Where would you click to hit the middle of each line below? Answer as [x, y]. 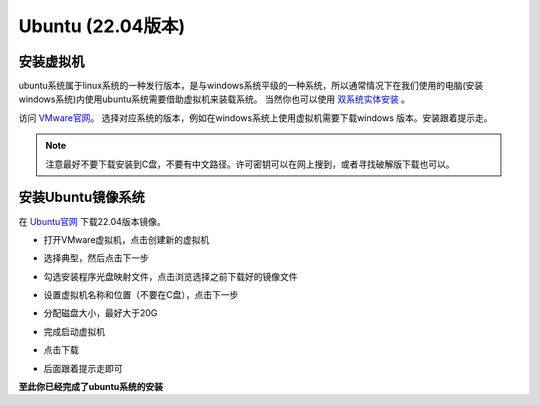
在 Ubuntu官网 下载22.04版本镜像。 [92, 221]
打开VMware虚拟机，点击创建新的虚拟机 [126, 239]
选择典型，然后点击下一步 [96, 258]
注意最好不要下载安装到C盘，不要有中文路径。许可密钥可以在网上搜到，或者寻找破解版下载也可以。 [250, 164]
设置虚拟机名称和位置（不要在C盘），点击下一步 [141, 295]
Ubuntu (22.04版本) [102, 26]
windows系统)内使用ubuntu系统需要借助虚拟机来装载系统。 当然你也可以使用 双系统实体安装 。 [214, 99]
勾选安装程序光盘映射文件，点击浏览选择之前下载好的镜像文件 [170, 276]
